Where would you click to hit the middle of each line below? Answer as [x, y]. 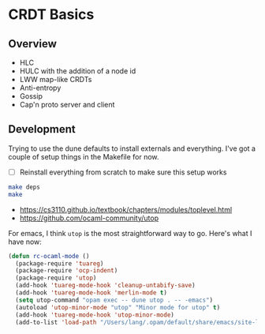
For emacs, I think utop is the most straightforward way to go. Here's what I [130, 233]
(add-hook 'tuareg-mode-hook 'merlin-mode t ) [91, 293]
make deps [24, 187]
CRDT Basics [51, 15]
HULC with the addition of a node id [78, 71]
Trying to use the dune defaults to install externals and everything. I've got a [132, 148]
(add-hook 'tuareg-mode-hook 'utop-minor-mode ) [95, 315]
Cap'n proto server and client [67, 105]
